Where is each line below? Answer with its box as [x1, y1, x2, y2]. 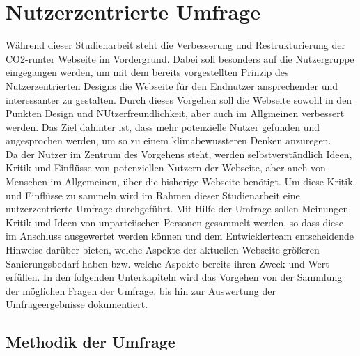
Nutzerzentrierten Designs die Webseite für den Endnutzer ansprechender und [6, 78, 338, 93]
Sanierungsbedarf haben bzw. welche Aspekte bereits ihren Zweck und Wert [6, 256, 329, 270]
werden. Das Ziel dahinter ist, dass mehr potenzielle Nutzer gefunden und [6, 119, 320, 134]
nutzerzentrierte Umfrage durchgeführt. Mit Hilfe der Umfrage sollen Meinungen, [6, 201, 352, 216]
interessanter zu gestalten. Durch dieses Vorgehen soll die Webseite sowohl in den [6, 92, 352, 107]
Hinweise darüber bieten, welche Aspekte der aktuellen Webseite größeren [6, 242, 320, 257]
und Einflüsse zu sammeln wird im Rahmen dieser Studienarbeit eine [6, 187, 300, 202]
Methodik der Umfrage [6, 331, 175, 353]
